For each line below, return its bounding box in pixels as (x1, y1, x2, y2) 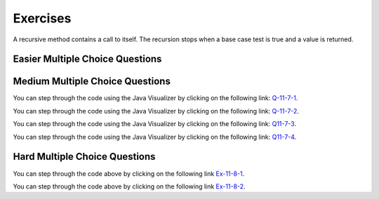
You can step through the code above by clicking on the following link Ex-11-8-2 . (13, 182, 246, 191)
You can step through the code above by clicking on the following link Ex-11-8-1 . (13, 169, 245, 178)
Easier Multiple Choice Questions (13, 53, 162, 65)
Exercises (13, 11, 72, 26)
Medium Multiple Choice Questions (13, 76, 171, 88)
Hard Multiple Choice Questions (13, 151, 156, 163)
